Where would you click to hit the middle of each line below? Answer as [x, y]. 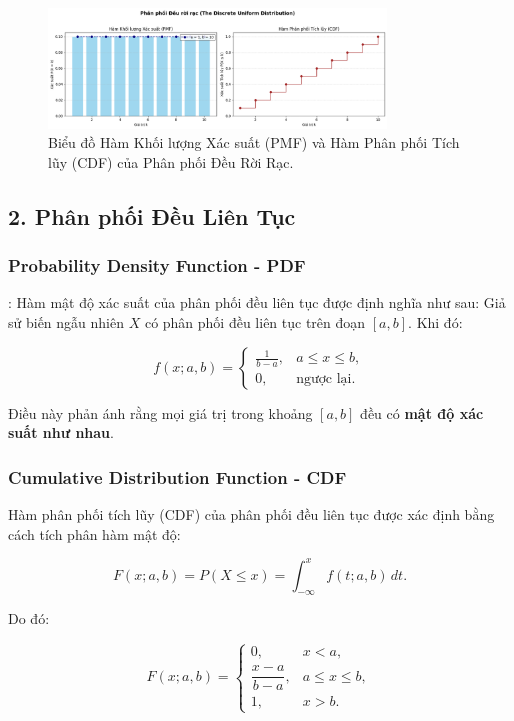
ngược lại [324, 379]
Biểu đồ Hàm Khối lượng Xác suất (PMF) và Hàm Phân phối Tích [254, 142]
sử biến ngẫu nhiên [66, 321]
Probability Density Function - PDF [157, 265]
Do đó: [29, 618]
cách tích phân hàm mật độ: [94, 533]
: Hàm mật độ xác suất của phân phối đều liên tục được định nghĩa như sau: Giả [257, 302]
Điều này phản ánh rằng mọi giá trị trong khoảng [160, 412]
